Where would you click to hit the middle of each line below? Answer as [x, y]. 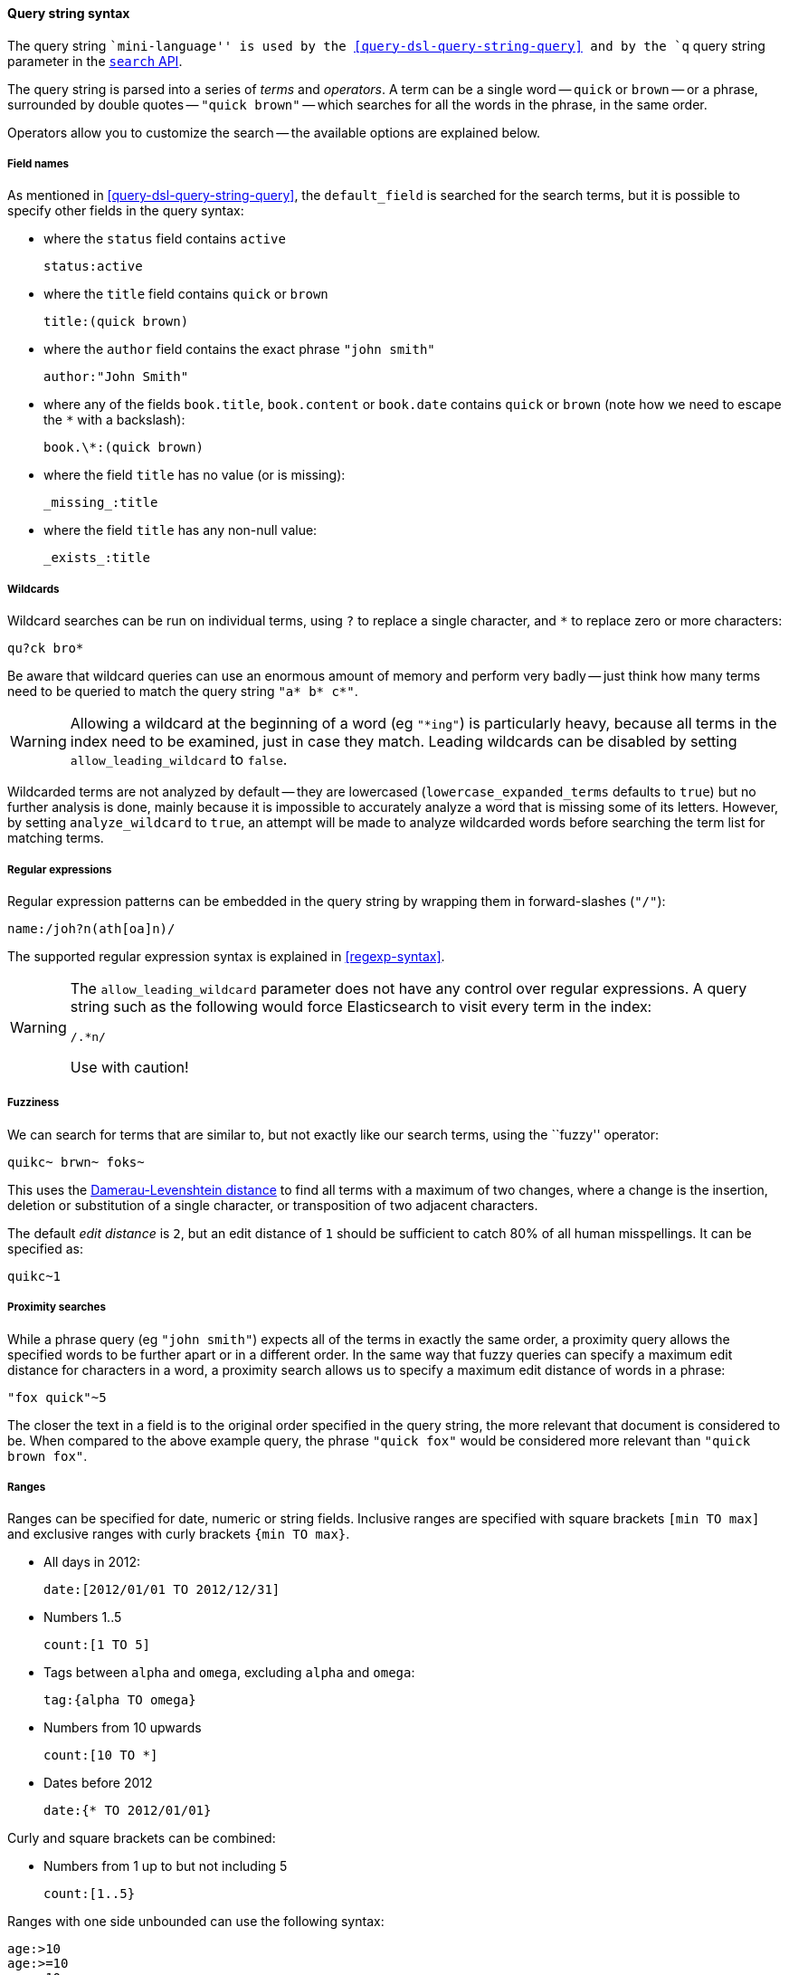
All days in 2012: [92, 1562]
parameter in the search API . [95, 61]
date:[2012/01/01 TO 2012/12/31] [162, 1590]
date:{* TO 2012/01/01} [128, 1811]
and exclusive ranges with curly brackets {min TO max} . [179, 1534]
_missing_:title [101, 503]
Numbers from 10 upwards [123, 1728]
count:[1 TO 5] [97, 1645]
